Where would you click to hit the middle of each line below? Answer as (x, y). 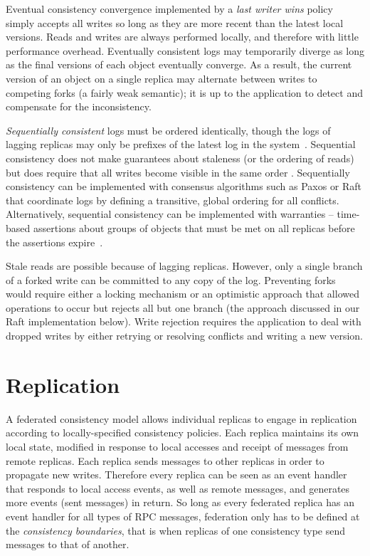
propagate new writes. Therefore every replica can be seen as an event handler (176, 474)
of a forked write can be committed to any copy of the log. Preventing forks (171, 279)
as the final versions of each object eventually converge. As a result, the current (179, 64)
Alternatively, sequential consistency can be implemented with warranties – (170, 214)
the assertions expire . (54, 242)
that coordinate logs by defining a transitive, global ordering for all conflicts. (173, 200)
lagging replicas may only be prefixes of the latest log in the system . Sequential (181, 144)
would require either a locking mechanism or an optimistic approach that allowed (183, 294)
